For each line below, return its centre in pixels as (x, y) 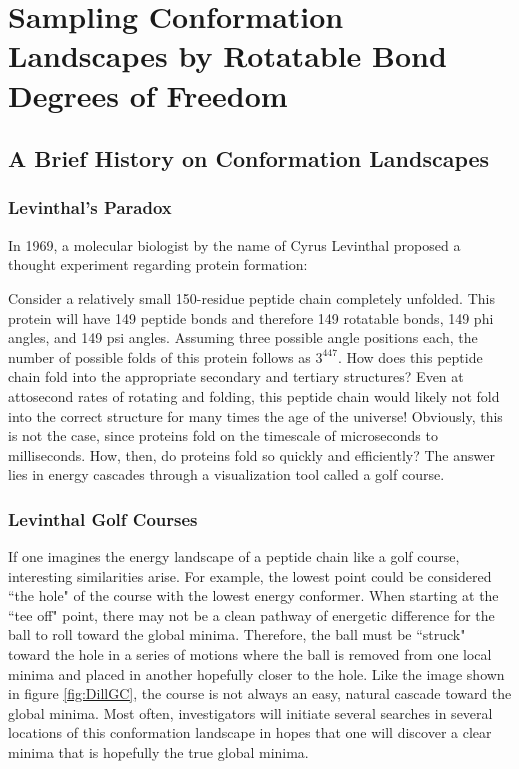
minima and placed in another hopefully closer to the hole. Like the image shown (256, 673)
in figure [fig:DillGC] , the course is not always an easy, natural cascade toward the (260, 693)
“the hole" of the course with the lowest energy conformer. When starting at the (253, 595)
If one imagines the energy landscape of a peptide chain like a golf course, (234, 556)
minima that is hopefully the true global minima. (158, 752)
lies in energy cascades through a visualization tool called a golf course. (226, 474)
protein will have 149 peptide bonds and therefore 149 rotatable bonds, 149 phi (251, 317)
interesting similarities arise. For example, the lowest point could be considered (250, 575)
